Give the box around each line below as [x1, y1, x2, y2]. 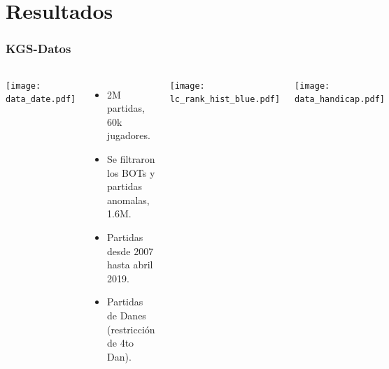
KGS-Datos [6, 40, 71, 57]
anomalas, [107, 192, 150, 207]
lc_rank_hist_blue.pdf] [169, 94, 281, 105]
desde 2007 [107, 243, 154, 258]
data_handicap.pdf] [295, 94, 385, 105]
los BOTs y [107, 165, 155, 180]
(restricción [107, 321, 155, 336]
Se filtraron [107, 151, 155, 166]
